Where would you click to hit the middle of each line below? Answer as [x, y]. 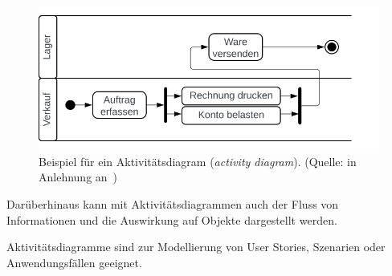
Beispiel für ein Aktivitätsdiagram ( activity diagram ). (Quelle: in [198, 161]
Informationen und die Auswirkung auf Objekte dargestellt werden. [172, 219]
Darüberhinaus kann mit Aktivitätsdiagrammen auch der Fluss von [173, 203]
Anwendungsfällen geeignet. [74, 262]
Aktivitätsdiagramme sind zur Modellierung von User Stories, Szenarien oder [196, 247]
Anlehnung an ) [78, 177]
